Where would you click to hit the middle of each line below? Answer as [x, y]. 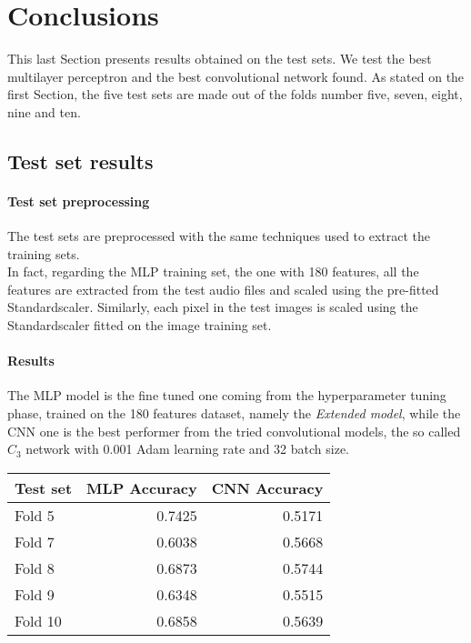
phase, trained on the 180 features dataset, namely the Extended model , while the [234, 413]
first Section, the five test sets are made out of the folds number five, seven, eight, [235, 94]
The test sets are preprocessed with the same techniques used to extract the [219, 236]
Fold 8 [35, 568]
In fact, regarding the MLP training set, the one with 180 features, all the [213, 271]
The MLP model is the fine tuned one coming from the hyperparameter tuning [227, 395]
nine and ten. [44, 111]
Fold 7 [35, 541]
